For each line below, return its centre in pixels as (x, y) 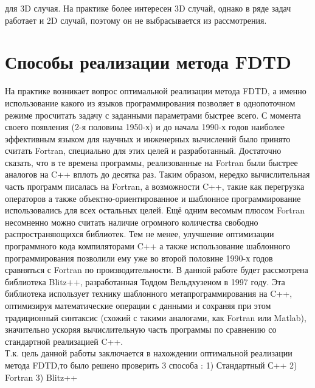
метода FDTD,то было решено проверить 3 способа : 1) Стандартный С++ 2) (151, 365)
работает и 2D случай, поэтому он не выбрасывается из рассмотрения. (136, 20)
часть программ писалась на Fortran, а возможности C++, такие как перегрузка (155, 186)
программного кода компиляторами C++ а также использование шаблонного (148, 246)
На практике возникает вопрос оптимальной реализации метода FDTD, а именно (156, 91)
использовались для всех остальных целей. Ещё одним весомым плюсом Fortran (155, 210)
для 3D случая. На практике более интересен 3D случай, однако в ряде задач (148, 8)
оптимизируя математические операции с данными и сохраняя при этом (138, 305)
